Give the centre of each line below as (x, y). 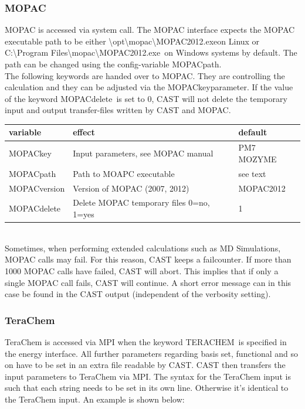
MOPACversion (37, 188)
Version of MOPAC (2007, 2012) (131, 188)
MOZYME (257, 159)
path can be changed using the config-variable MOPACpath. (113, 64)
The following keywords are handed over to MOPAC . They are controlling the (145, 75)
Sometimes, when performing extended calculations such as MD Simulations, (143, 248)
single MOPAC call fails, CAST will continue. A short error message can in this (148, 282)
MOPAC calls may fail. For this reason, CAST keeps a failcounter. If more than (148, 259)
